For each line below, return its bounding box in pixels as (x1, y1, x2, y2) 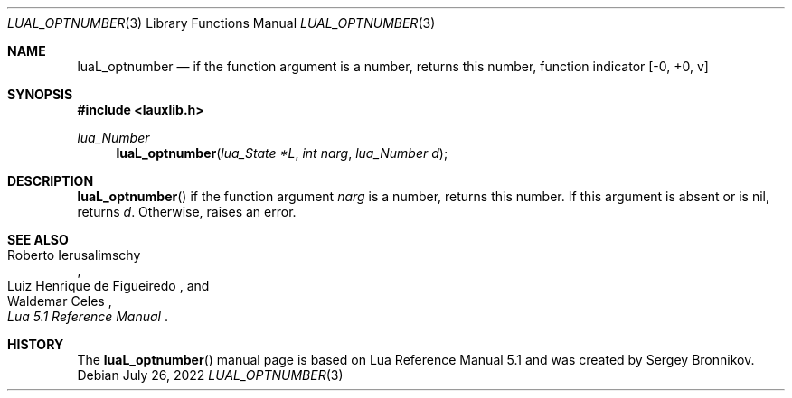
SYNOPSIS (7, 87, 73, 102)
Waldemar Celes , (7, 293, 112, 309)
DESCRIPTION (7, 173, 94, 189)
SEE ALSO (7, 232, 69, 247)
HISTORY (7, 337, 64, 352)
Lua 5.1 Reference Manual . (7, 309, 168, 324)
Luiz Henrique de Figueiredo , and (7, 278, 210, 293)
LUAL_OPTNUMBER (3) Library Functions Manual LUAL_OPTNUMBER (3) (7, 15, 436, 31)
